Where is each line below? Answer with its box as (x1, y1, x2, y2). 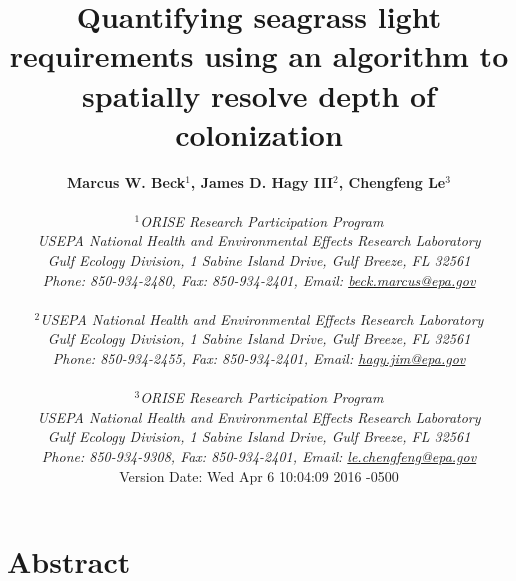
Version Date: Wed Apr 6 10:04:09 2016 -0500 (119, 465, 399, 486)
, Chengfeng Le (338, 171, 446, 192)
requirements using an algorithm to (9, 35, 509, 76)
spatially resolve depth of (82, 74, 436, 115)
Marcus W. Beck (67, 171, 186, 192)
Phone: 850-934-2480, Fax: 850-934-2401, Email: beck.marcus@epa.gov (42, 269, 476, 290)
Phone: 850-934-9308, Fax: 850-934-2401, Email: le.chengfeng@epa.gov (41, 446, 477, 466)
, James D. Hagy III (190, 171, 334, 192)
